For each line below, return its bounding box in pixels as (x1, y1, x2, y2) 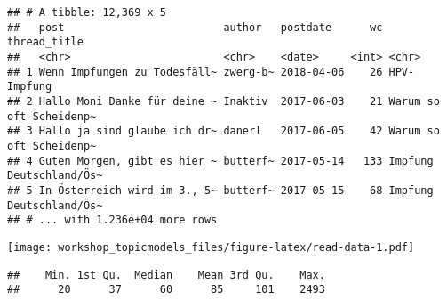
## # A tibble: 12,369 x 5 (7, 6, 166, 19)
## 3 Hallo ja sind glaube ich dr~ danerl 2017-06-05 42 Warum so (7, 125, 440, 138)
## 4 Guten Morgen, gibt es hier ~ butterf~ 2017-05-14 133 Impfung (7, 154, 434, 167)
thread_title (7, 36, 84, 49)
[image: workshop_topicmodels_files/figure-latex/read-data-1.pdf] (7, 240, 415, 254)
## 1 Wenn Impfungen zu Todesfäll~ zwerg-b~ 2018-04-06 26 (7, 65, 383, 78)
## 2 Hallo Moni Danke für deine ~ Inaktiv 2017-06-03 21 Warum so (7, 94, 440, 108)
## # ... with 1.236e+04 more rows (7, 214, 218, 227)
